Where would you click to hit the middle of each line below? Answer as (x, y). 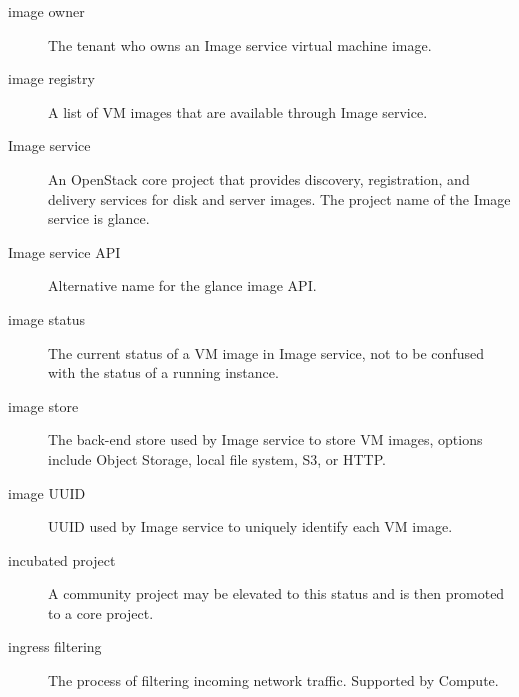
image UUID (47, 492)
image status (47, 318)
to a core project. (101, 612)
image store (43, 405)
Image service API (64, 251)
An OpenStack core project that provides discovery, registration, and (259, 178)
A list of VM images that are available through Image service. (238, 111)
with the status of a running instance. (163, 372)
